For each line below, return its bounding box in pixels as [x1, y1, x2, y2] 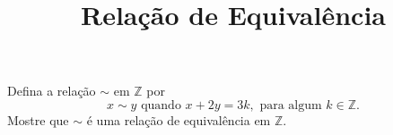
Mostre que [7, 110, 69, 129]
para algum [259, 98, 322, 112]
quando [141, 98, 181, 112]
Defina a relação [7, 81, 96, 100]
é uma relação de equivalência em [86, 110, 271, 129]
